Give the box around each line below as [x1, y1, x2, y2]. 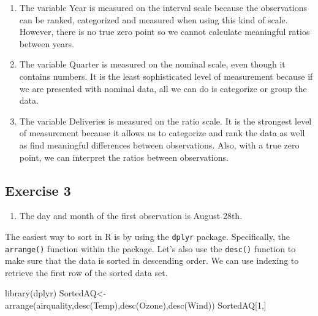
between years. [19, 37, 74, 50]
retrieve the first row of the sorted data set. [5, 266, 168, 279]
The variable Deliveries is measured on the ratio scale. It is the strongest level [19, 114, 312, 127]
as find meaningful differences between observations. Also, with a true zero [19, 138, 300, 151]
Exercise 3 [5, 180, 71, 199]
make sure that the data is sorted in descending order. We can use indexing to [5, 254, 299, 267]
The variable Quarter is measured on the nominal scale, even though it [19, 58, 286, 71]
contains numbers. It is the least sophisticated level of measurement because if [19, 69, 313, 82]
